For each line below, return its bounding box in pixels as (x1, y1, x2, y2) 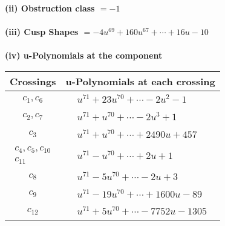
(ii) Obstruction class (5, 2, 95, 14)
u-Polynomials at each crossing (65, 74, 215, 88)
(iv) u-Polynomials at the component (5, 49, 163, 62)
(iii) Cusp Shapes (5, 25, 79, 38)
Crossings (10, 74, 56, 88)
